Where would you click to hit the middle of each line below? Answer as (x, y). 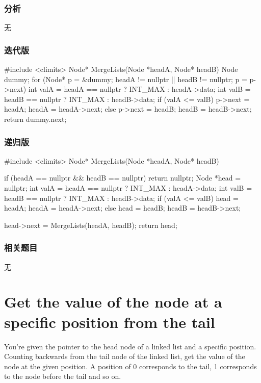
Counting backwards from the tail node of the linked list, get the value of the (125, 356)
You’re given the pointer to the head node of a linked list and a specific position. (130, 346)
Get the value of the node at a (113, 302)
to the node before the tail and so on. (63, 376)
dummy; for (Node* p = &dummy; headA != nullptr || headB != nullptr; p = (126, 79)
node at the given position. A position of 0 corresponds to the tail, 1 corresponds (130, 366)
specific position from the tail (110, 322)
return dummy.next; (35, 119)
